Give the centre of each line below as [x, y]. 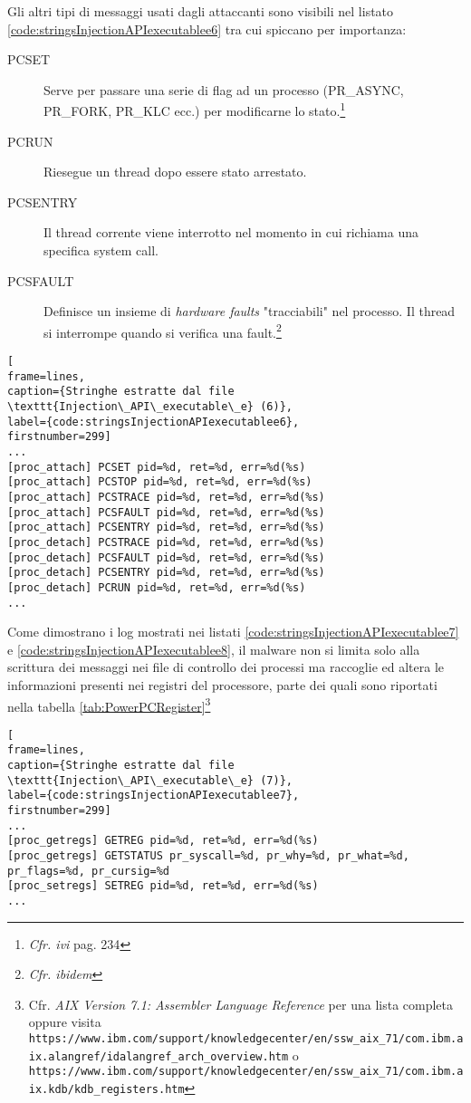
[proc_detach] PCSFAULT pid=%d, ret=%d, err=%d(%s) [166, 557]
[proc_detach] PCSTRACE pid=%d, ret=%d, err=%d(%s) [166, 542]
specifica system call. [101, 250]
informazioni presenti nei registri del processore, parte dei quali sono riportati [222, 684]
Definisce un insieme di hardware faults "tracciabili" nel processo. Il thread [250, 311]
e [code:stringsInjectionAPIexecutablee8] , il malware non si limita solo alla [214, 649]
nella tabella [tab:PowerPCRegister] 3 [109, 705]
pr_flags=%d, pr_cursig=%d [88, 871]
